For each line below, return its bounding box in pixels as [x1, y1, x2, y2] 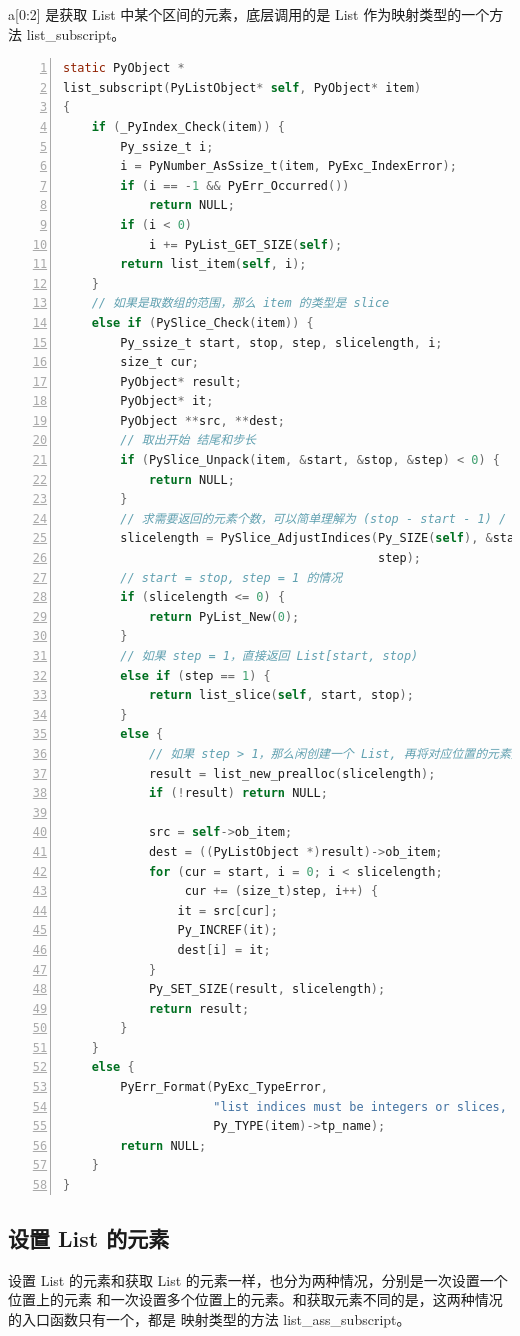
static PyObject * [63, 61, 185, 76]
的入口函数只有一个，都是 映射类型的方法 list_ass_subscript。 [8, 1309, 411, 1330]
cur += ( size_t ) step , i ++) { [184, 884, 379, 899]
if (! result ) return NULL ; [148, 786, 328, 801]
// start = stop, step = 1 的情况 [120, 570, 343, 585]
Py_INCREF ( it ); [177, 923, 278, 938]
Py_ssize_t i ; [120, 139, 214, 154]
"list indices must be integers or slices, [213, 1099, 507, 1114]
